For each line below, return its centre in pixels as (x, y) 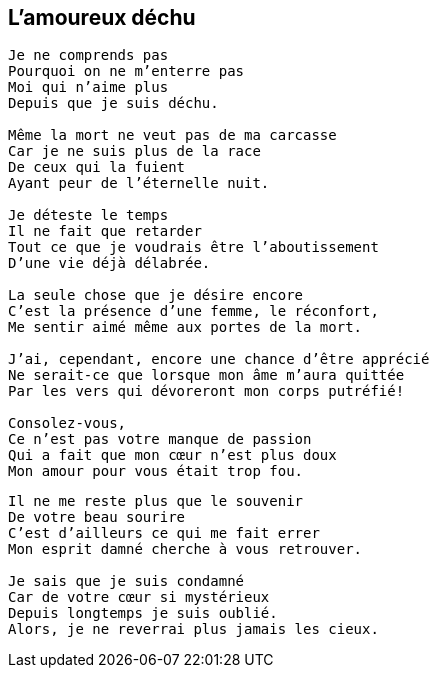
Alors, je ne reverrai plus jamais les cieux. (193, 629)
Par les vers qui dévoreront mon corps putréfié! (206, 391)
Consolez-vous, (67, 423)
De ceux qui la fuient (97, 167)
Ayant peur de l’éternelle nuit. (139, 183)
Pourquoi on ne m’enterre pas (126, 71)
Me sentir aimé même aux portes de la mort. (185, 327)
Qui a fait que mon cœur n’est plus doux (172, 455)
